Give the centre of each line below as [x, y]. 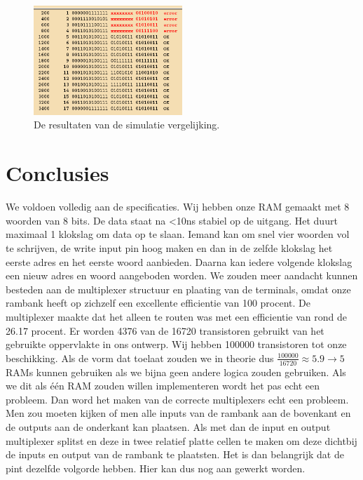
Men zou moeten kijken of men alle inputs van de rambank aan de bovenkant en [178, 413]
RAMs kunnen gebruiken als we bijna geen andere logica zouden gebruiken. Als [176, 372]
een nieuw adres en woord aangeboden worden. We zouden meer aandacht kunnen [182, 275]
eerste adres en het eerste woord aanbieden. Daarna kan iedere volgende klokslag [179, 261]
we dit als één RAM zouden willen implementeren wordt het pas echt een [163, 386]
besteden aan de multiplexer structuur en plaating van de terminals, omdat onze [178, 289]
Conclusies [57, 173]
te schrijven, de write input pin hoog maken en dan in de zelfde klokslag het [169, 247]
